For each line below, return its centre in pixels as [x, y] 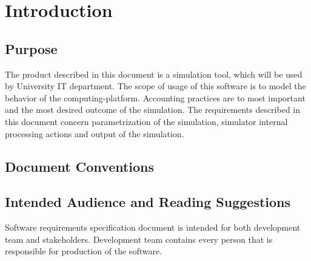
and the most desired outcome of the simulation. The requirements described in [153, 110]
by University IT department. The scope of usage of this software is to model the [155, 86]
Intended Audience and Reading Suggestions [148, 202]
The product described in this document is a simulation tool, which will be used [154, 74]
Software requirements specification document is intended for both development [153, 227]
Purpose [31, 48]
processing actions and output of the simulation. [95, 133]
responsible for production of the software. [84, 251]
